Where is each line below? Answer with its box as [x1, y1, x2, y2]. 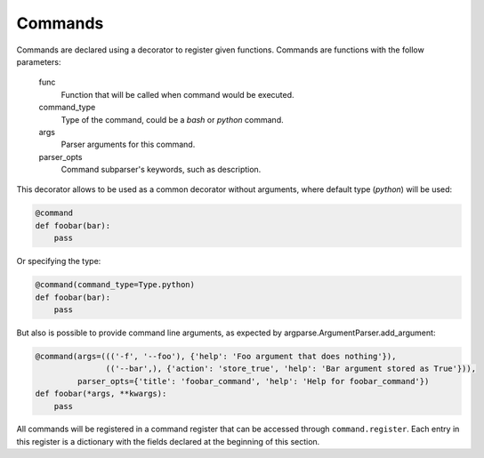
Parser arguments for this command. [60, 139, 196, 150]
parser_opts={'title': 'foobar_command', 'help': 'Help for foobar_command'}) [77, 376, 430, 386]
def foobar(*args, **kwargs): [35, 389, 167, 399]
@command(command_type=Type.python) [35, 280, 196, 290]
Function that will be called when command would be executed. [60, 89, 294, 100]
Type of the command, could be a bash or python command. [60, 114, 284, 125]
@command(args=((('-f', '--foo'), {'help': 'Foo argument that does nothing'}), [35, 351, 397, 361]
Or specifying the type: [16, 256, 101, 267]
